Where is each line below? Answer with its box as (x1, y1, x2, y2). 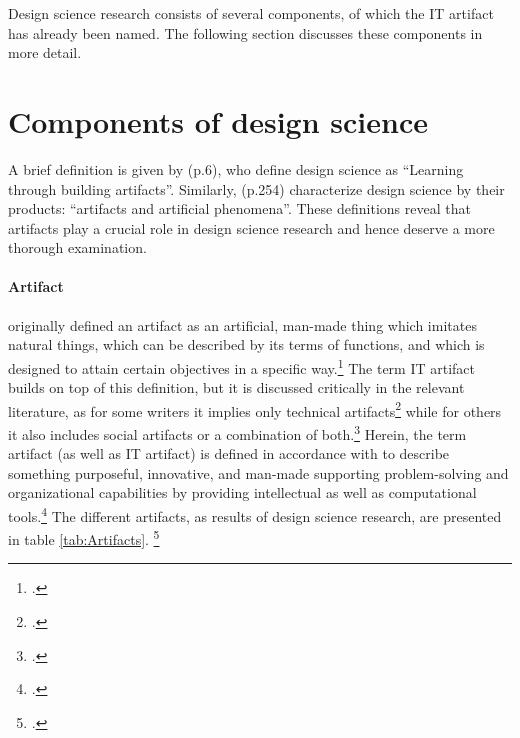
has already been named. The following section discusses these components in (8, 22, 483, 43)
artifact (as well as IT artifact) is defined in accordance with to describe (8, 443, 450, 464)
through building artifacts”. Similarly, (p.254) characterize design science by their (8, 178, 505, 199)
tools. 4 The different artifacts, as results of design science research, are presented (8, 502, 502, 526)
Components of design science (8, 100, 429, 141)
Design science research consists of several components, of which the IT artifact (8, 3, 494, 23)
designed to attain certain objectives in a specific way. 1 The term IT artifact (8, 354, 476, 378)
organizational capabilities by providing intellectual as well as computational (8, 482, 477, 503)
